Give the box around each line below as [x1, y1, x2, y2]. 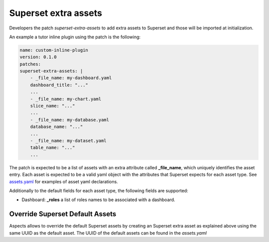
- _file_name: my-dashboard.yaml [30, 75, 112, 81]
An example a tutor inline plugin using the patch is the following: [9, 34, 141, 40]
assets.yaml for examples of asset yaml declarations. [9, 178, 118, 184]
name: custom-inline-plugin [19, 47, 88, 53]
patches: [19, 61, 41, 67]
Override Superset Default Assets [9, 210, 117, 219]
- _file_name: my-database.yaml [30, 117, 110, 122]
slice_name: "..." [30, 103, 75, 109]
